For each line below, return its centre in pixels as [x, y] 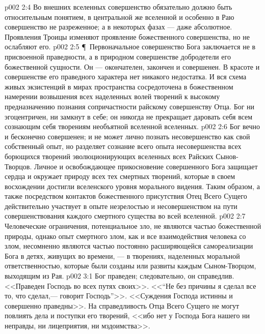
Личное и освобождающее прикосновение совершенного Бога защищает [146, 166]
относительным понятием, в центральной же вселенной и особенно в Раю [120, 17]
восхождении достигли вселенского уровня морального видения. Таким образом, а [132, 186]
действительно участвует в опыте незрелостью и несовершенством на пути [121, 206]
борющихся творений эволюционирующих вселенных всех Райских [109, 156]
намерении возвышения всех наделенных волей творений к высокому [112, 96]
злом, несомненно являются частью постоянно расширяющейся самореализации [129, 246]
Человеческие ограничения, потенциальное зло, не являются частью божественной [133, 226]
